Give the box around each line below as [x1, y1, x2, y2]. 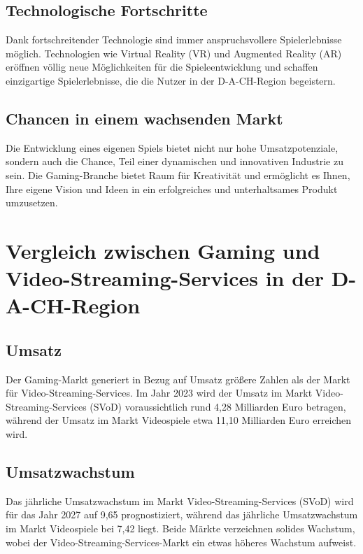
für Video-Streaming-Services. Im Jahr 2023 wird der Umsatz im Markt [6, 385, 313, 400]
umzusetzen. [6, 195, 58, 210]
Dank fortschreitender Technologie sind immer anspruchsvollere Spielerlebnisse [6, 32, 342, 47]
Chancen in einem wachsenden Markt [6, 107, 283, 129]
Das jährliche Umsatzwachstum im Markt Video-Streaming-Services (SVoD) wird [6, 493, 354, 508]
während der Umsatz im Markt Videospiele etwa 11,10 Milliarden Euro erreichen [6, 413, 352, 427]
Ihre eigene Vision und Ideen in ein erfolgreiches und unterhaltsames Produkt [6, 181, 338, 196]
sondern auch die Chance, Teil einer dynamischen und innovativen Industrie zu [6, 154, 343, 169]
